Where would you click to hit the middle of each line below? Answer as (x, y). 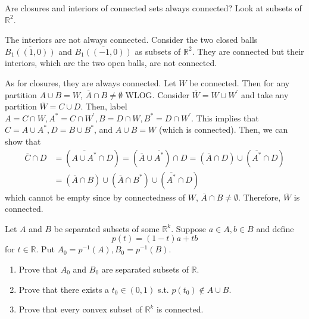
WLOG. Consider (157, 94)
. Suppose (189, 228)
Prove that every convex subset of (80, 309)
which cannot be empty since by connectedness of (95, 197)
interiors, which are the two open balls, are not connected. (111, 63)
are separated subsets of (145, 269)
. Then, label (104, 106)
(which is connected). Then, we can (223, 129)
